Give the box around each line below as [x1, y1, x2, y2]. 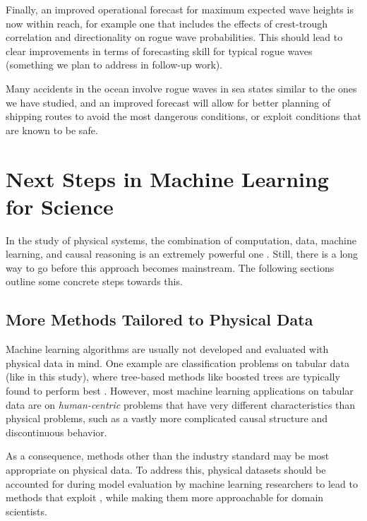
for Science [6, 191, 114, 220]
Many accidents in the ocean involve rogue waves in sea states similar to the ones [6, 80, 357, 95]
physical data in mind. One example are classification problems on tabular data [6, 355, 349, 370]
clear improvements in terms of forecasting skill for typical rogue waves [6, 43, 313, 58]
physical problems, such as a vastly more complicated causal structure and [6, 411, 328, 426]
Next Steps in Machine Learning [6, 164, 329, 193]
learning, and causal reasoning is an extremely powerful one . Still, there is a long [6, 246, 359, 261]
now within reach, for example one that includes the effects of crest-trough [6, 16, 328, 30]
